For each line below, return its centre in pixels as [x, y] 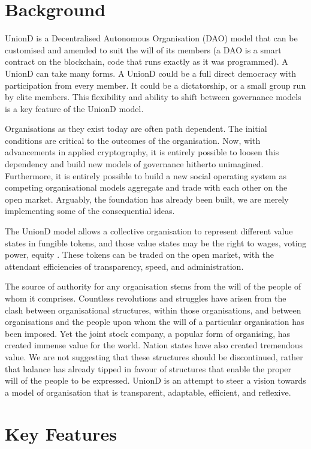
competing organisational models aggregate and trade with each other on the [146, 187]
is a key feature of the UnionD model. [74, 108]
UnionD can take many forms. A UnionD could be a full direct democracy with [150, 73]
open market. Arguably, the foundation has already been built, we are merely [147, 199]
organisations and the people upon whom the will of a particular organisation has [155, 322]
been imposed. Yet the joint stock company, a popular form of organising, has [148, 333]
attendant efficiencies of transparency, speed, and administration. [124, 266]
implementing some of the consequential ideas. [90, 211]
